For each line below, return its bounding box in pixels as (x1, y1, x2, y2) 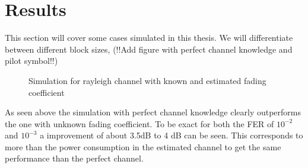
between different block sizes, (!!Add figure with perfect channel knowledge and (5, 43, 293, 55)
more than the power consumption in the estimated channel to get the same (5, 140, 281, 153)
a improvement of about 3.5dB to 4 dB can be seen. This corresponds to (40, 129, 303, 141)
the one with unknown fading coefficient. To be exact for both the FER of (5, 117, 274, 130)
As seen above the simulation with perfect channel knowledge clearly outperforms (5, 106, 301, 118)
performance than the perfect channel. (5, 152, 144, 164)
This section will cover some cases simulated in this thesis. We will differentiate (5, 31, 293, 44)
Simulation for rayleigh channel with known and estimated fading (28, 74, 266, 86)
